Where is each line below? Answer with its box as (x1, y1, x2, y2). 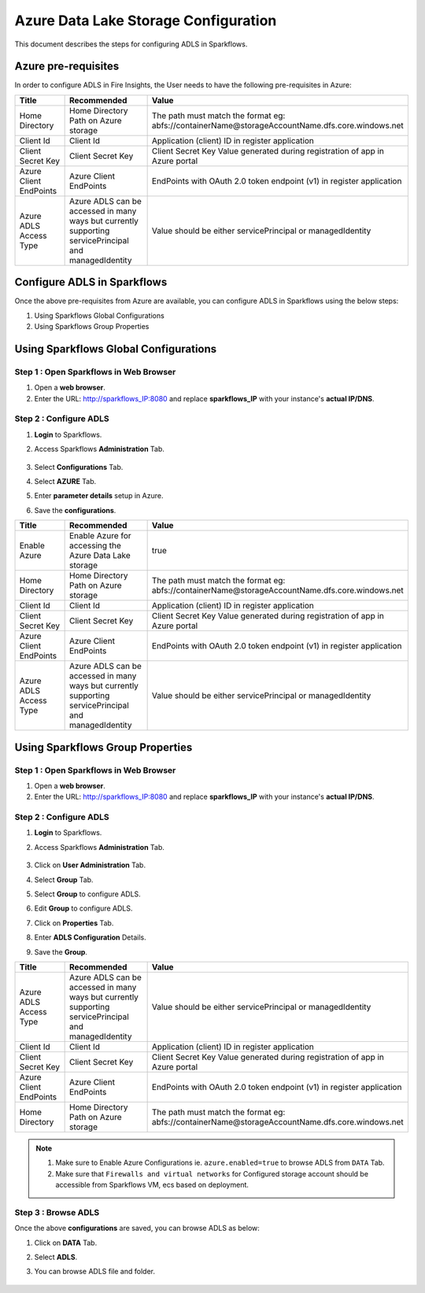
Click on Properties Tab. (34, 918, 114, 928)
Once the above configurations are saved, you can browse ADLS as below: (14, 1224, 260, 1233)
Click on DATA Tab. (34, 1238, 98, 1247)
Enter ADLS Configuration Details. (34, 933, 146, 942)
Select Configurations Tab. (34, 462, 124, 471)
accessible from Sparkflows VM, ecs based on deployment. (55, 1180, 249, 1190)
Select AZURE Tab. (34, 477, 97, 486)
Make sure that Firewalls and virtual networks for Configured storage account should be (55, 1169, 369, 1178)
